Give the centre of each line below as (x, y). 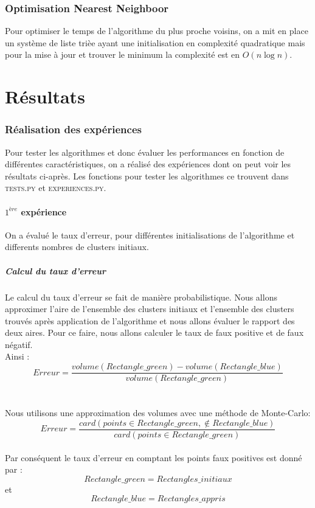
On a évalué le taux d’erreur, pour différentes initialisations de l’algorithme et (150, 235)
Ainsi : (17, 356)
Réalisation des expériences (73, 129)
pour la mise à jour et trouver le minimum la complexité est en (123, 54)
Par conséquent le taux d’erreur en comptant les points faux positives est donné (154, 457)
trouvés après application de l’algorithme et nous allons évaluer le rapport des (150, 320)
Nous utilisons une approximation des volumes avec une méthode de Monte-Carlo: (158, 413)
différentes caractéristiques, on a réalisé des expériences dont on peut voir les (148, 164)
